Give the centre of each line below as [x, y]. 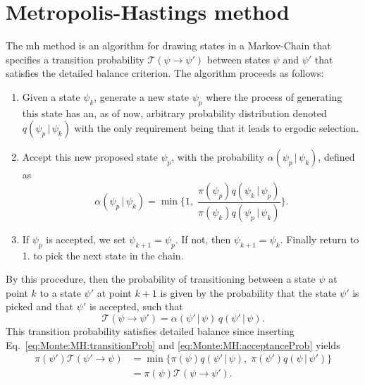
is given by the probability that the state [248, 292]
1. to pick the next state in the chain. [103, 255]
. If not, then [203, 239]
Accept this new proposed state [90, 157]
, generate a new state [141, 96]
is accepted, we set [86, 239]
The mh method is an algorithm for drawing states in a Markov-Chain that [168, 45]
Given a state [51, 96]
